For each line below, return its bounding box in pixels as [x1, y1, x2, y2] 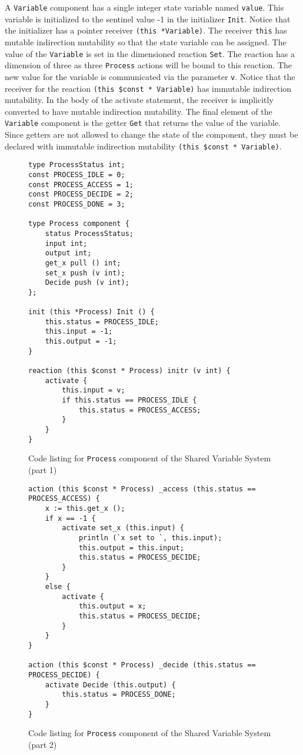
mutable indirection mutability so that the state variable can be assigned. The [5, 35, 287, 48]
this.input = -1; [45, 327, 113, 336]
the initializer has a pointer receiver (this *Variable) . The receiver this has [5, 24, 287, 36]
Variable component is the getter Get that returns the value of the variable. [5, 117, 281, 129]
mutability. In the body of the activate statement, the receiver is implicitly [5, 94, 274, 106]
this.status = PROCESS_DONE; [62, 690, 176, 699]
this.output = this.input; [78, 543, 184, 552]
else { [45, 583, 71, 591]
